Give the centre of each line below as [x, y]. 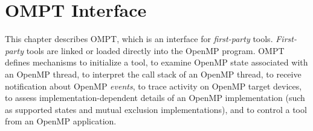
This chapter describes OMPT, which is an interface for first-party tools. [139, 39]
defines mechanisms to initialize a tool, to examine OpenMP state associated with [156, 62]
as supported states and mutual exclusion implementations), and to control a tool [156, 109]
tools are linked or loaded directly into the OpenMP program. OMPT [155, 50]
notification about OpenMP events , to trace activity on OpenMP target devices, [153, 86]
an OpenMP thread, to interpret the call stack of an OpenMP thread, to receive [153, 74]
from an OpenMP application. [61, 121]
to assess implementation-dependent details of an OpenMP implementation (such [155, 98]
